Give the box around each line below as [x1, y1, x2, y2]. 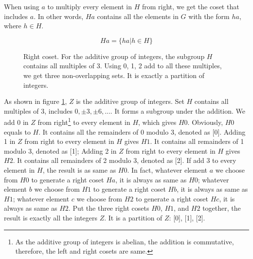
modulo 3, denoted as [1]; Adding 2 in [4, 145, 117, 156]
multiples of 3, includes [4, 105, 72, 116]
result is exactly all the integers [4, 212, 98, 222]
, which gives [138, 117, 177, 127]
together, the [202, 203, 241, 213]
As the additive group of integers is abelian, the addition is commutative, [15, 236, 234, 246]
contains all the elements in [97, 11, 179, 21]
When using [4, 1, 39, 11]
